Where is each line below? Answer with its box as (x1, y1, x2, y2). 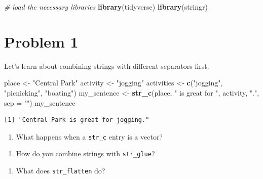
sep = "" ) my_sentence (4, 97, 76, 108)
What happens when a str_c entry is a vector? (16, 131, 163, 142)
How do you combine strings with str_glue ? (16, 148, 155, 159)
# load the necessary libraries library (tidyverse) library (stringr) (4, 2, 208, 12)
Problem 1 (4, 31, 79, 52)
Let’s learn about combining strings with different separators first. (4, 60, 209, 71)
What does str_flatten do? (16, 165, 105, 175)
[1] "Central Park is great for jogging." (4, 116, 149, 124)
